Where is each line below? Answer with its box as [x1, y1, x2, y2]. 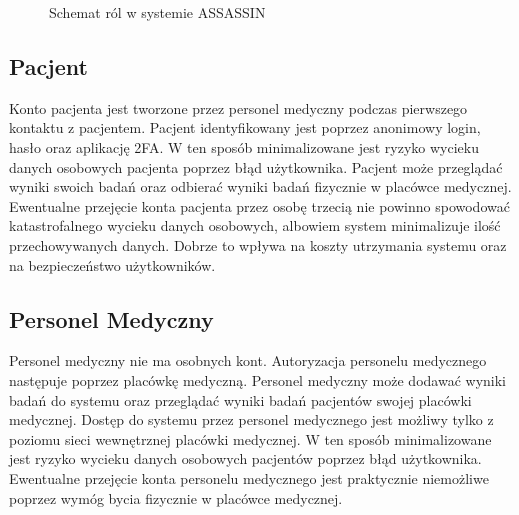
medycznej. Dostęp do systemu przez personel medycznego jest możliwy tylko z [9, 409, 494, 430]
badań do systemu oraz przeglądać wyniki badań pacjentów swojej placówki [9, 389, 472, 410]
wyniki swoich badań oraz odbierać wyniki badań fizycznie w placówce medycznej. [9, 176, 512, 197]
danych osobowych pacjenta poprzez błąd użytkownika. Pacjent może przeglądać [9, 156, 503, 177]
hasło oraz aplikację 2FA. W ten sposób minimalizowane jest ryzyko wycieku [9, 136, 479, 157]
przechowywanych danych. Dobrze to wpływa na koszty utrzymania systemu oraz [9, 234, 507, 255]
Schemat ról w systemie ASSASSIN [49, 2, 266, 22]
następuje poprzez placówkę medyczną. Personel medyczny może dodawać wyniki [9, 369, 506, 390]
